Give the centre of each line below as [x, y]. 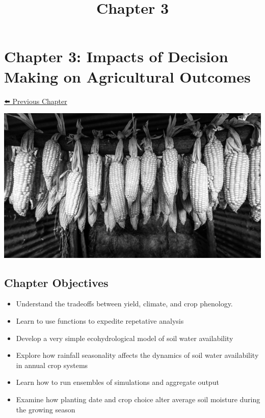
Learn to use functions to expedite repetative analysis [100, 320]
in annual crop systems [52, 365]
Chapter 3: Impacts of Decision [116, 56]
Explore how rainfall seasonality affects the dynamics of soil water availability [137, 355]
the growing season [46, 409]
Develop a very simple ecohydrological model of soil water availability [125, 338]
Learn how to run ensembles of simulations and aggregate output [117, 382]
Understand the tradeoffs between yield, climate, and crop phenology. [124, 304]
